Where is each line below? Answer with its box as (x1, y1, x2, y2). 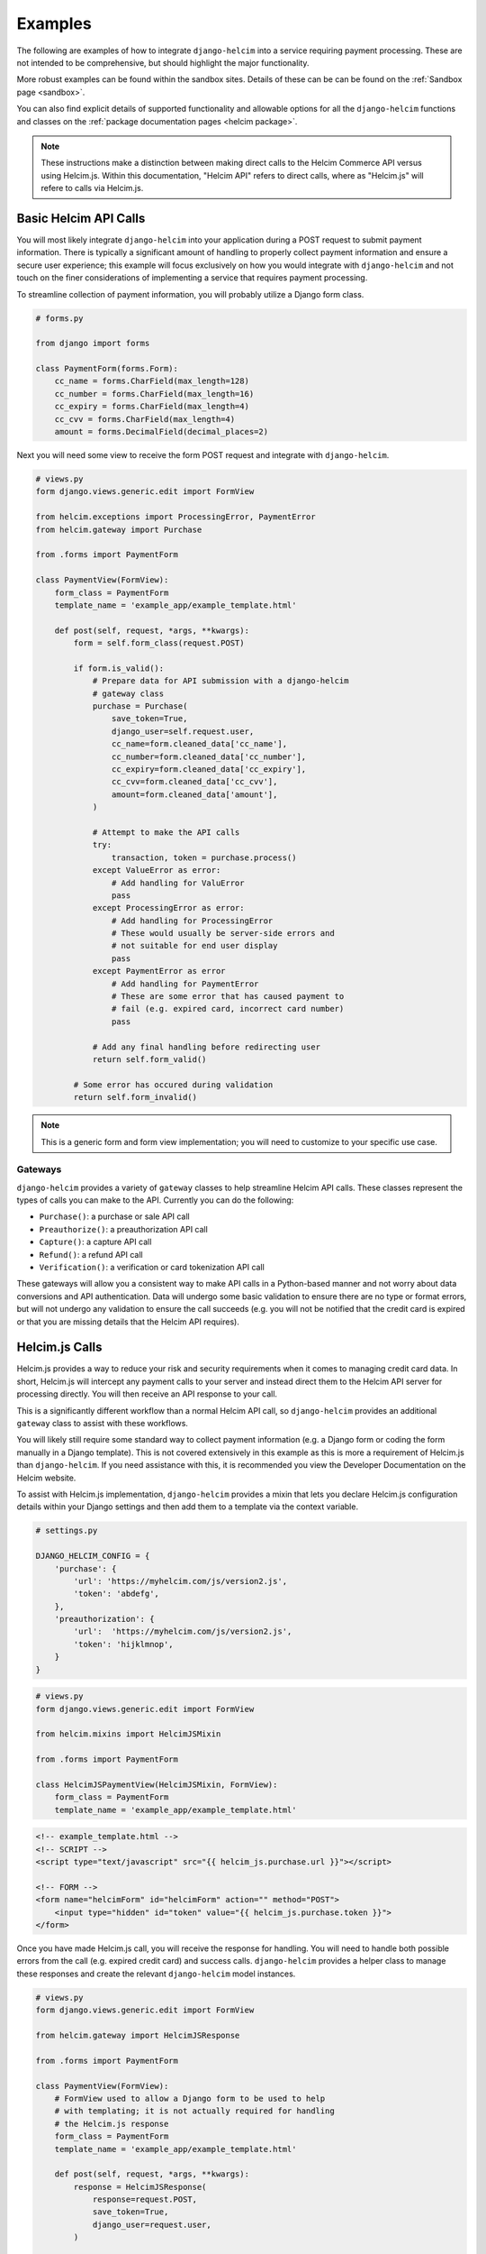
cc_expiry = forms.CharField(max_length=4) (54, 401, 249, 412)
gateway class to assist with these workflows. (16, 1418, 189, 1429)
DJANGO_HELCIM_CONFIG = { (35, 1551, 150, 1562)
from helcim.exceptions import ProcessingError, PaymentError (35, 512, 316, 522)
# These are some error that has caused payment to (111, 992, 345, 1002)
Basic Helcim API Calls (16, 210, 146, 225)
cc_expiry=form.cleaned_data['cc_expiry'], (111, 764, 307, 774)
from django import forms (35, 338, 150, 349)
